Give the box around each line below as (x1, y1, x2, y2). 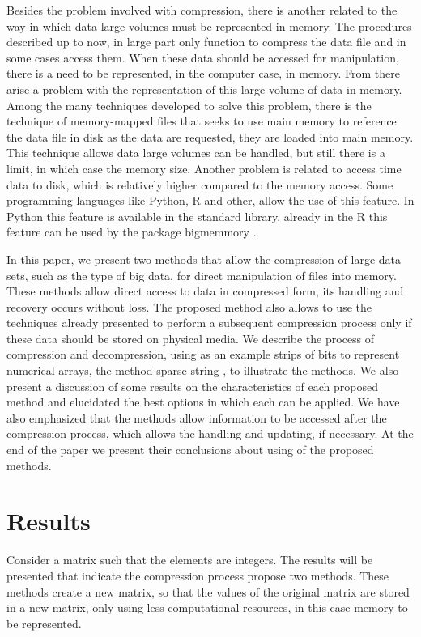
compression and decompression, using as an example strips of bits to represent (6, 346, 400, 363)
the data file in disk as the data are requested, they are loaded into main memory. (6, 128, 414, 145)
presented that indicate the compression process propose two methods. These (6, 567, 389, 584)
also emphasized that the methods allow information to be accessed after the (6, 409, 387, 426)
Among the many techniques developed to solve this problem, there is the (6, 96, 372, 113)
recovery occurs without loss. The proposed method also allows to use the (6, 298, 372, 315)
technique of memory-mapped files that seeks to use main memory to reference (6, 113, 397, 130)
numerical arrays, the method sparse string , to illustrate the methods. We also (6, 362, 399, 379)
